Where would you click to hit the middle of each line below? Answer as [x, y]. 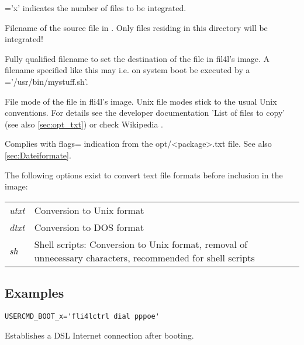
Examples [34, 293]
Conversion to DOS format [89, 227]
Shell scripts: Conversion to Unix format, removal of [141, 244]
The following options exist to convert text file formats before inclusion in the [144, 175]
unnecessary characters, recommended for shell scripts [144, 257]
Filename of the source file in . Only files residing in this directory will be [136, 27]
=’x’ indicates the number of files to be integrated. [96, 8]
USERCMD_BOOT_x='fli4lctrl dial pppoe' [82, 316]
